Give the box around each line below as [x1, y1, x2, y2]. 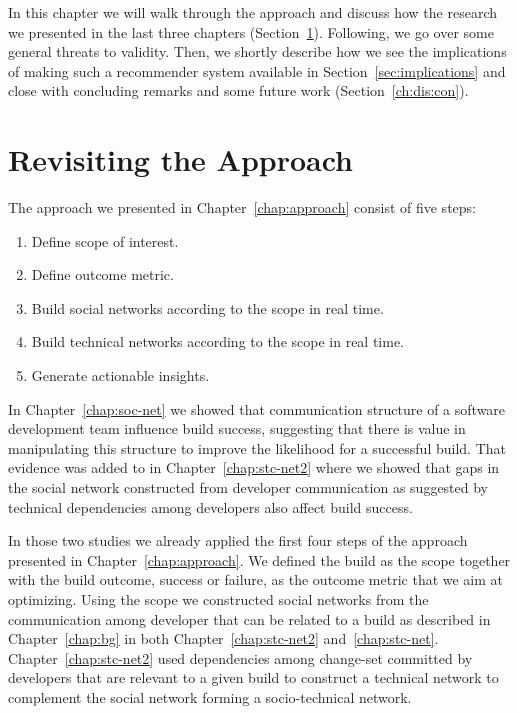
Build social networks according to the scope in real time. [31, 297, 384, 318]
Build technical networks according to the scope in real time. [31, 331, 405, 352]
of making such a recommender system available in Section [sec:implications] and [8, 60, 506, 81]
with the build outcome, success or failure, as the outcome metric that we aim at [8, 569, 504, 590]
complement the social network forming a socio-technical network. [8, 686, 412, 707]
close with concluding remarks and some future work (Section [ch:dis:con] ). [8, 80, 469, 101]
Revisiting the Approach [8, 139, 353, 180]
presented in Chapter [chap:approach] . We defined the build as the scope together [8, 549, 511, 570]
